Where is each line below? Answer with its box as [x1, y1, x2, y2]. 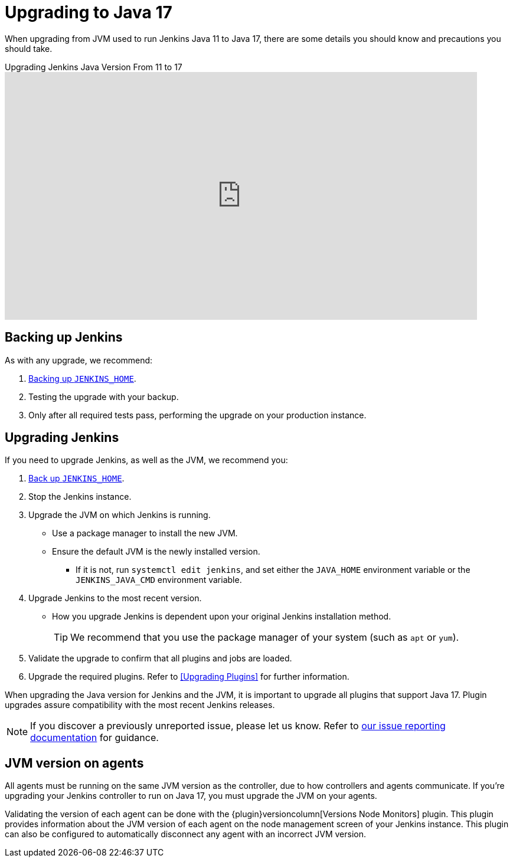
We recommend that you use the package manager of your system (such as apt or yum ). [70, 631, 459, 644]
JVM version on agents [5, 755, 144, 771]
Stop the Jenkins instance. [28, 491, 132, 502]
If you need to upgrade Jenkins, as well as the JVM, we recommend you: [5, 455, 288, 466]
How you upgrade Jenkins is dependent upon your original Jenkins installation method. [52, 611, 391, 622]
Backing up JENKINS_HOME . [28, 373, 136, 384]
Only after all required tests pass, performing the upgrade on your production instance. [28, 409, 367, 420]
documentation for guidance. [30, 732, 159, 744]
